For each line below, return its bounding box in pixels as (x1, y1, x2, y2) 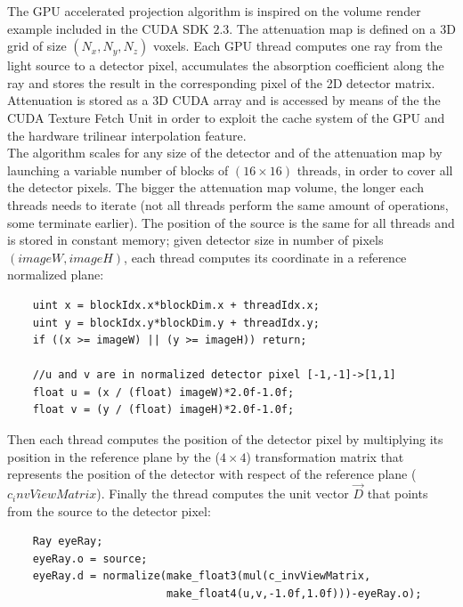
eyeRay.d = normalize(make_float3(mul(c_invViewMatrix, (32, 570, 371, 583)
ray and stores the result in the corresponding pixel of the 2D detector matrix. (7, 73, 435, 92)
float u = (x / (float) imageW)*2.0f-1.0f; (32, 385, 295, 399)
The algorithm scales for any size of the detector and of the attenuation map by (7, 143, 443, 162)
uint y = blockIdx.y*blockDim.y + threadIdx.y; (32, 316, 320, 329)
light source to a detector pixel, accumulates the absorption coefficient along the (7, 56, 444, 75)
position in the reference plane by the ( (7, 447, 220, 465)
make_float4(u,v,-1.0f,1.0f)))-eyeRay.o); (166, 587, 422, 601)
